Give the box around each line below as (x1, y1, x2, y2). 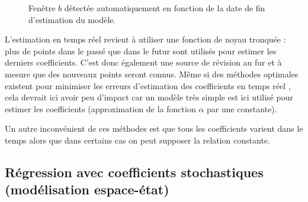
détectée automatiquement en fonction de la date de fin (64, 2, 265, 14)
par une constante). (206, 102, 277, 115)
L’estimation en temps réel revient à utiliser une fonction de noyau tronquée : (5, 33, 286, 45)
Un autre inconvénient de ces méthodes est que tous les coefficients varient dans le (5, 122, 303, 135)
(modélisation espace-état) (5, 180, 169, 198)
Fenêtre (28, 2, 56, 14)
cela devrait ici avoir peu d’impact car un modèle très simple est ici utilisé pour (5, 91, 293, 103)
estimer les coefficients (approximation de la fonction (5, 102, 196, 115)
